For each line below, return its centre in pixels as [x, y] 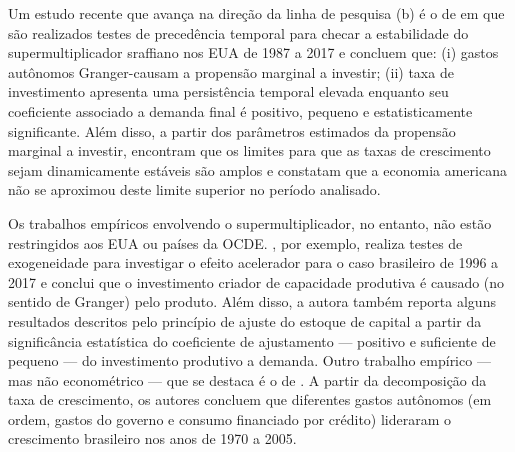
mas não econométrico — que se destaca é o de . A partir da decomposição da [247, 379]
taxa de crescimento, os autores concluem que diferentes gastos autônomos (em [250, 399]
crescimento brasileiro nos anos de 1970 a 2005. [152, 438]
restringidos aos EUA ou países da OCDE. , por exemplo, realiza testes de [235, 242]
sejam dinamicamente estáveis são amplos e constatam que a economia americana [257, 169]
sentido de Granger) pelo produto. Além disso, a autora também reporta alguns [252, 301]
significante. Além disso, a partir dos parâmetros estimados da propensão [232, 130]
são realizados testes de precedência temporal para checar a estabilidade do [238, 32]
